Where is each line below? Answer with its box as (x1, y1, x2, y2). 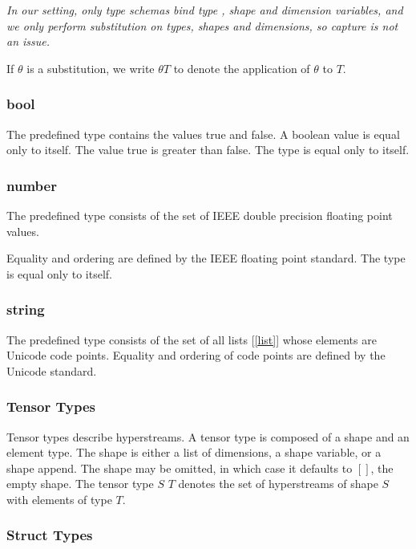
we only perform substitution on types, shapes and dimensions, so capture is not (6, 17, 398, 34)
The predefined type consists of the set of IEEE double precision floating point (6, 207, 393, 223)
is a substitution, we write (26, 59, 155, 76)
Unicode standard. (6, 362, 97, 379)
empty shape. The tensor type (6, 475, 154, 492)
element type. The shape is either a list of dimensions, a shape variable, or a (6, 444, 382, 461)
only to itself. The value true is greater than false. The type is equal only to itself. (6, 141, 410, 158)
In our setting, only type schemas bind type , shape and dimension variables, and (6, 2, 403, 18)
